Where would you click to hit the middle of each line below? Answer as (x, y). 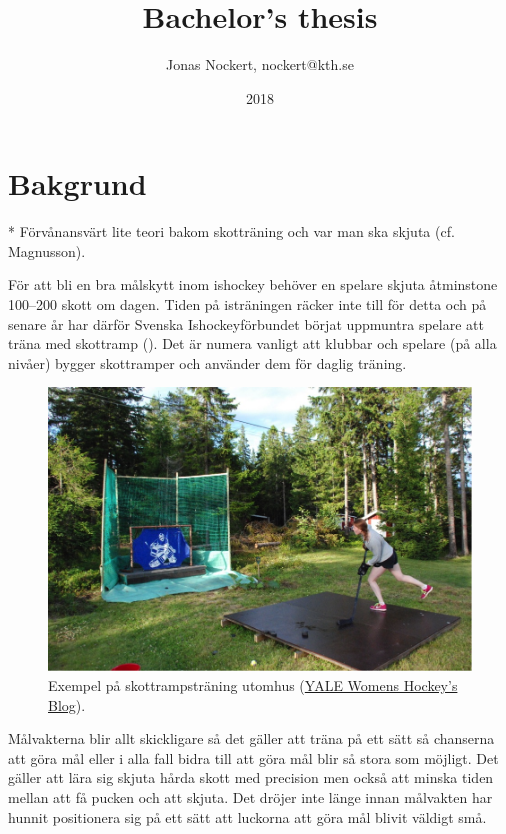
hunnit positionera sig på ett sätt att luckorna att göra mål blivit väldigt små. (247, 816)
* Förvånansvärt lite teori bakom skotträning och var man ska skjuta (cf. (231, 231)
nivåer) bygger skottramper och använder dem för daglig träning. (207, 362)
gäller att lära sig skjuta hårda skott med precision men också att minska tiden (251, 777)
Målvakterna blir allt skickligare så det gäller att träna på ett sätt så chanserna (251, 738)
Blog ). (67, 704)
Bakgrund (77, 183)
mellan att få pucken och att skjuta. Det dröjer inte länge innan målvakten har (250, 796)
